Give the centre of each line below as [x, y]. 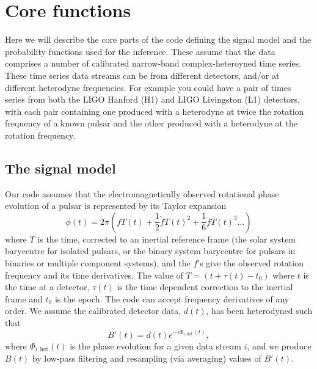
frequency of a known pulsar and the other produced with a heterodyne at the [151, 123]
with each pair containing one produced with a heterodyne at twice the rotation [155, 111]
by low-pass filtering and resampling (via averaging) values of [147, 358]
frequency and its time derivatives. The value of [94, 275]
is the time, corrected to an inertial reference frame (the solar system [166, 239]
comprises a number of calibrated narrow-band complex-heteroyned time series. [153, 63]
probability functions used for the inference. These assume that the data [140, 51]
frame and [24, 298]
